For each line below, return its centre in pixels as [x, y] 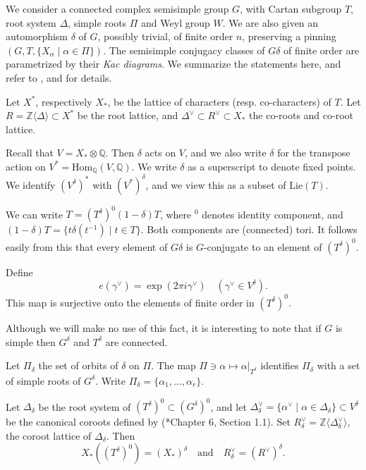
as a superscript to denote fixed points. [272, 166]
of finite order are [322, 50]
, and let [228, 406]
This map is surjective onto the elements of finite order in [130, 302]
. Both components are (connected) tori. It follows [249, 229]
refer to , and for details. [59, 77]
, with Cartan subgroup [291, 8]
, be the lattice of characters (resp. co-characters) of [219, 101]
